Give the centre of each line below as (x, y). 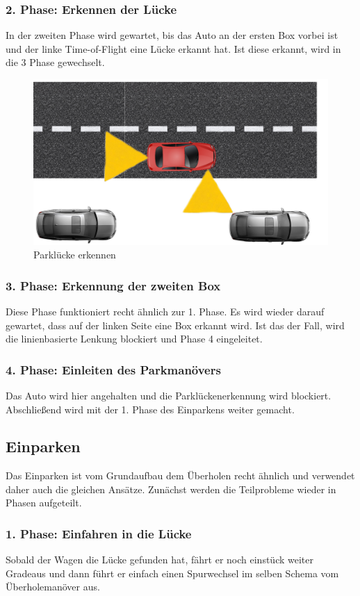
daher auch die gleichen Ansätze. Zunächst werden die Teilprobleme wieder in (171, 489)
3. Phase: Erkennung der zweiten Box (113, 285)
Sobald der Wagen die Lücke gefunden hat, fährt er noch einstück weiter (160, 560)
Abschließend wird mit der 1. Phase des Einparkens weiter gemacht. (150, 409)
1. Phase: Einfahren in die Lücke (99, 533)
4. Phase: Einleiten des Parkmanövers (113, 369)
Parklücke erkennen (75, 255)
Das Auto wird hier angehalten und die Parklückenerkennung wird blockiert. (169, 395)
